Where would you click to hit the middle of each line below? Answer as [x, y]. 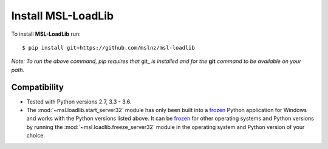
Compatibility [37, 87]
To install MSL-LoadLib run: [46, 34]
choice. [36, 136]
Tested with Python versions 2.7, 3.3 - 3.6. [79, 101]
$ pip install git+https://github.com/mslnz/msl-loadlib [109, 48]
